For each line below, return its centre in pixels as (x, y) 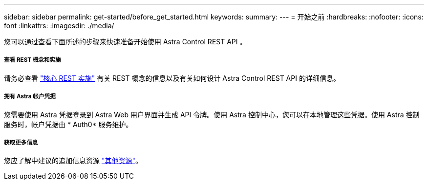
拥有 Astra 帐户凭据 (30, 97)
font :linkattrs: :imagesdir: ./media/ (59, 26)
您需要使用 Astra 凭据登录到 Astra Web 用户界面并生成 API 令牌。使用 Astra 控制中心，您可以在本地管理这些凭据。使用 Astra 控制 (212, 114)
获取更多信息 (21, 142)
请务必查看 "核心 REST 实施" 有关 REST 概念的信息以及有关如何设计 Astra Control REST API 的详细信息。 (172, 78)
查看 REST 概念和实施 (32, 60)
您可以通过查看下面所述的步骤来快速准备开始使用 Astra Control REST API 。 (125, 42)
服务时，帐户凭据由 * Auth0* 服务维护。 (68, 124)
